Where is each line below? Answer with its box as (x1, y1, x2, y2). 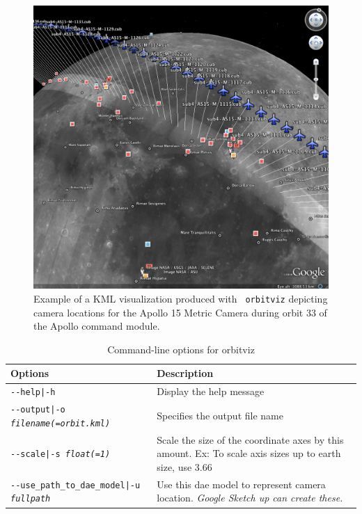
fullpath (10, 494, 51, 504)
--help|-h (10, 387, 56, 398)
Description (157, 366, 214, 380)
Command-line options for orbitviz (107, 342, 255, 356)
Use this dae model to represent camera (157, 476, 326, 491)
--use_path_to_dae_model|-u (10, 480, 141, 490)
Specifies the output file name (157, 408, 283, 423)
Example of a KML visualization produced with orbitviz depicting (33, 291, 328, 306)
